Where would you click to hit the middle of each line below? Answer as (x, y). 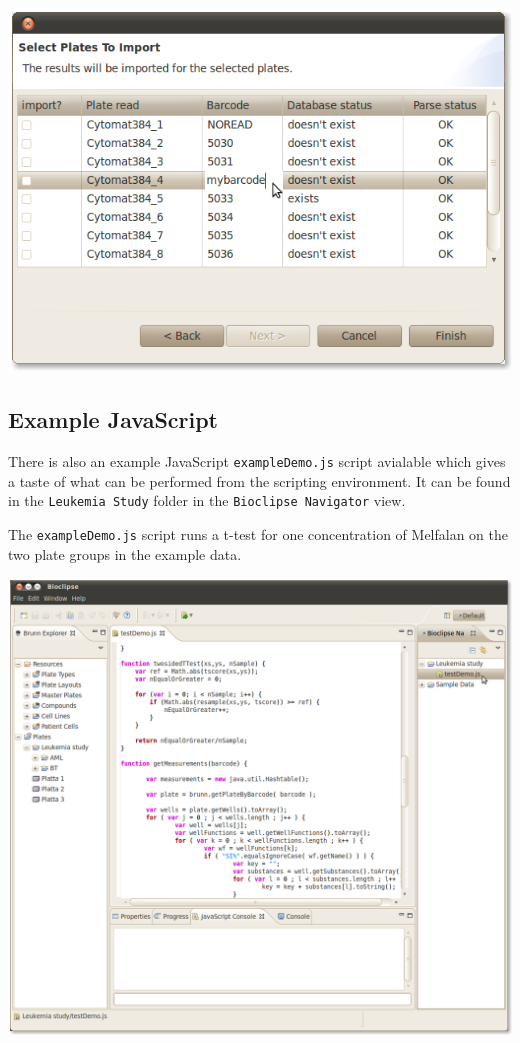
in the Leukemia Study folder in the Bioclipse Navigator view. (207, 500)
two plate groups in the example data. (125, 553)
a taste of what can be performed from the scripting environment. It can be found (259, 480)
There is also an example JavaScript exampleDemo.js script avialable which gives (257, 461)
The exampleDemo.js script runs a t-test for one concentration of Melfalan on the (258, 534)
